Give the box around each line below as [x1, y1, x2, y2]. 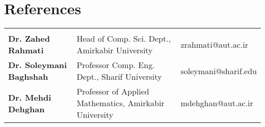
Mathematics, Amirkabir [76, 97, 165, 109]
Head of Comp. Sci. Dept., [76, 33, 171, 45]
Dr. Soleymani [8, 59, 67, 71]
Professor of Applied [76, 85, 149, 98]
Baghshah [8, 71, 48, 83]
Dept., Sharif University [76, 71, 162, 83]
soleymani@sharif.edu [180, 65, 257, 77]
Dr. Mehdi [8, 91, 51, 103]
